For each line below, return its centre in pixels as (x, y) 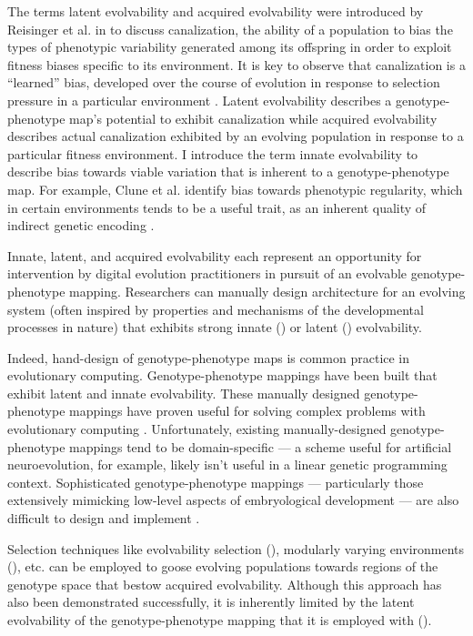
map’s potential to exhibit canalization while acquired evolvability (253, 118)
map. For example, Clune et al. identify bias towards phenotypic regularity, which (235, 189)
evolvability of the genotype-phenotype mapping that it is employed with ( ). (220, 620)
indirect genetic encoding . (81, 225)
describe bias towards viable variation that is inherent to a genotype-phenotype (228, 172)
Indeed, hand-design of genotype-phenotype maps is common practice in (209, 357)
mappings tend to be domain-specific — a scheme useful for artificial (261, 446)
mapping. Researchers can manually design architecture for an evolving (267, 291)
